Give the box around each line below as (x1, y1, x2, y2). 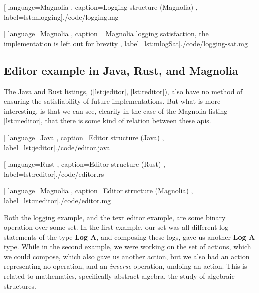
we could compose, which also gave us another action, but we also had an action (4, 251, 250, 261)
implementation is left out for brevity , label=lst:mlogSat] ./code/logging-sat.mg (4, 38, 248, 48)
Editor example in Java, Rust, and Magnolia (4, 62, 238, 78)
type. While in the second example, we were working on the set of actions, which (4, 241, 251, 252)
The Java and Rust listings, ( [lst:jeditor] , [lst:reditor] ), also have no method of (4, 86, 243, 96)
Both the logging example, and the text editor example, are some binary (4, 212, 226, 222)
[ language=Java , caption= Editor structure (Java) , (4, 132, 164, 142)
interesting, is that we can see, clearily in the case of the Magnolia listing (4, 105, 228, 116)
